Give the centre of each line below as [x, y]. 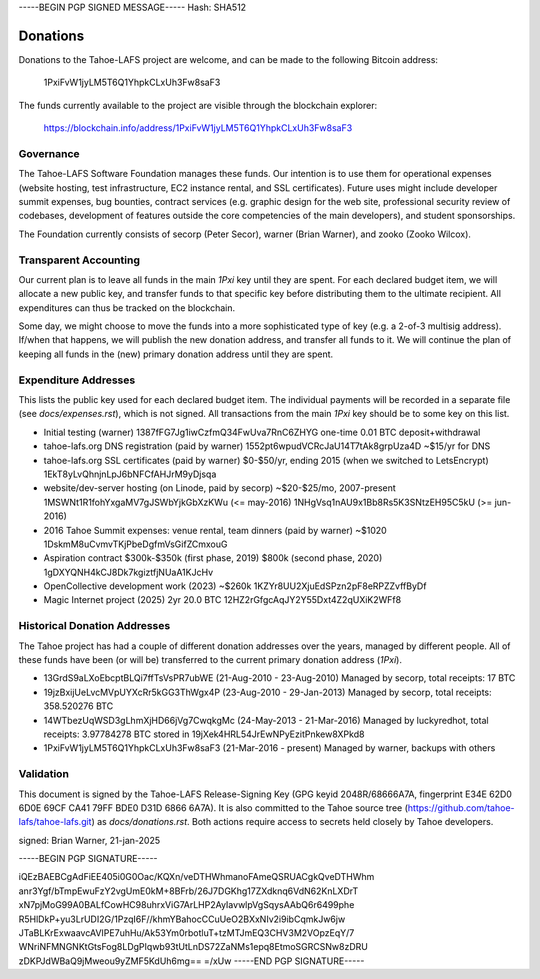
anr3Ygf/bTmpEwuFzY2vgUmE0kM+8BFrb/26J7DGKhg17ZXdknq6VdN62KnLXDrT [188, 891]
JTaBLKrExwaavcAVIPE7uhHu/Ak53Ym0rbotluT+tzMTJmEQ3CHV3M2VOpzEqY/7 [186, 933]
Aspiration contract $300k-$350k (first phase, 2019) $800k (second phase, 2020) [213, 558]
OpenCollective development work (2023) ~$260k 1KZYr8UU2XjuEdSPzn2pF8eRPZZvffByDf [235, 586]
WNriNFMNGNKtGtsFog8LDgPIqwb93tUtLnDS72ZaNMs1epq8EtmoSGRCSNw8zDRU [193, 947]
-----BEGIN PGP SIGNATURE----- [88, 859]
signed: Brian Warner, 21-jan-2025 [89, 840]
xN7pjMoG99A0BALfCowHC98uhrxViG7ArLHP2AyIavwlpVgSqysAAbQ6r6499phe [186, 905]
